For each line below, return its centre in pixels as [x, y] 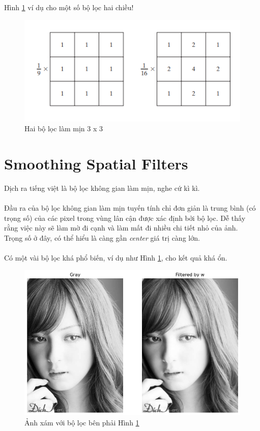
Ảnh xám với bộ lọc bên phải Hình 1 [82, 422]
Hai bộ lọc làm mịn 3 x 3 [64, 128]
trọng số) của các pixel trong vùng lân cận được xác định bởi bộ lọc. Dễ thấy [125, 218]
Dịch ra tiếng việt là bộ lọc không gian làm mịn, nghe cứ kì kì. [102, 188]
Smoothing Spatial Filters [96, 164]
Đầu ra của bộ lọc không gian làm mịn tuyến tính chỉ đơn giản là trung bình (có [130, 208]
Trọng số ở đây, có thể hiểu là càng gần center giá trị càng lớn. [102, 238]
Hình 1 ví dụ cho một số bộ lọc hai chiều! [69, 7]
